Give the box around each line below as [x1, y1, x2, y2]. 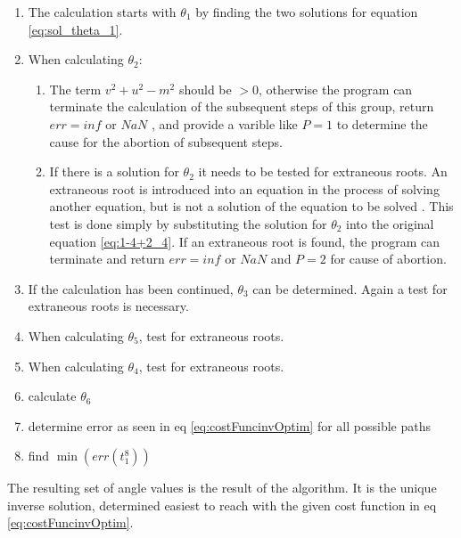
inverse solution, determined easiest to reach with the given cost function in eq [7, 495, 437, 514]
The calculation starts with [28, 3, 177, 20]
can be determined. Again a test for [252, 279, 448, 298]
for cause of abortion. [330, 249, 447, 268]
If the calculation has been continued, [28, 279, 234, 298]
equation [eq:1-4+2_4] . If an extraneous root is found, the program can [49, 232, 440, 250]
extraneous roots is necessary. [28, 297, 189, 315]
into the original [346, 214, 434, 232]
